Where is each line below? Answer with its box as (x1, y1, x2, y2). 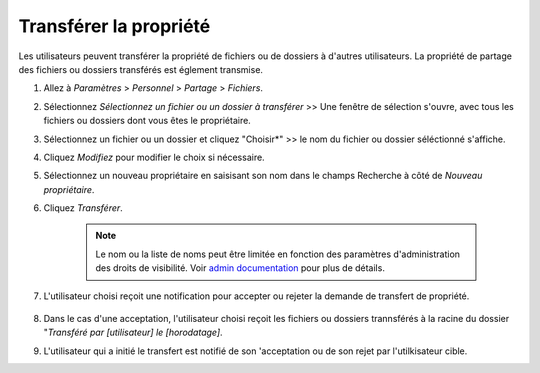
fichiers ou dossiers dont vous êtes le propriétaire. (43, 115, 252, 127)
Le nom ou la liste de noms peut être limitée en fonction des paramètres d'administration (95, 248, 460, 260)
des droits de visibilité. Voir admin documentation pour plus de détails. (95, 262, 385, 274)
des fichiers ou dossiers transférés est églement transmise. (18, 63, 264, 75)
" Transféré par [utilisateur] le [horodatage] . (43, 326, 224, 339)
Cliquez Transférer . (43, 202, 124, 214)
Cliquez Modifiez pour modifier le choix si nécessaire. (43, 151, 265, 163)
